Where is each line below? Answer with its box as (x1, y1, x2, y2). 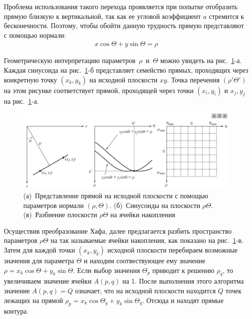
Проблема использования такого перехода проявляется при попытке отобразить (4, 1, 238, 11)
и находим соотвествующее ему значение (84, 255, 205, 266)
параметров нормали (23, 200, 84, 210)
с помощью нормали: (4, 30, 66, 40)
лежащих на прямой (4, 295, 63, 305)
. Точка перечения (167, 74, 220, 84)
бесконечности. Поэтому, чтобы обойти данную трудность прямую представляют (4, 20, 244, 31)
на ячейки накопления (110, 209, 175, 220)
